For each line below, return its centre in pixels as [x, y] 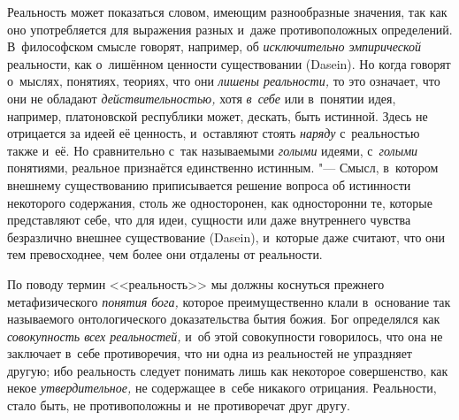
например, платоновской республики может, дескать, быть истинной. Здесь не [218, 115]
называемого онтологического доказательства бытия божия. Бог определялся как [224, 319]
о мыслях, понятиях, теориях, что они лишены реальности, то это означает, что [224, 81]
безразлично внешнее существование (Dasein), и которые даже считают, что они [226, 237]
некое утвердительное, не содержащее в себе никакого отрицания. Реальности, [222, 388]
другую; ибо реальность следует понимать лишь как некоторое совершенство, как [228, 370]
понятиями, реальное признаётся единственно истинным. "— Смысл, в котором [223, 168]
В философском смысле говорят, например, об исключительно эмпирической [214, 46]
